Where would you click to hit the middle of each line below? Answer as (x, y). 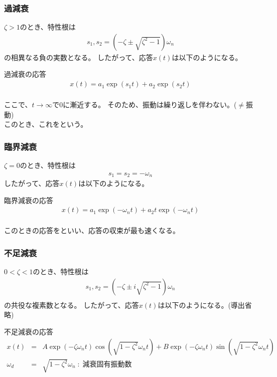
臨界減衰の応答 (29, 200)
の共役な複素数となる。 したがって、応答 (72, 305)
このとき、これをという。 (46, 124)
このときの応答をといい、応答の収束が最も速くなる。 (92, 230)
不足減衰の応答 (29, 332)
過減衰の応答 (25, 74)
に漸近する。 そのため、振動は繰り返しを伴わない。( (150, 105)
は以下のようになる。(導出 (201, 305)
